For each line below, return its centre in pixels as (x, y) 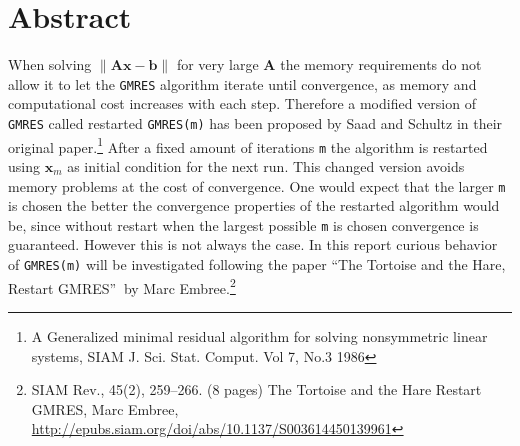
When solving (50, 64)
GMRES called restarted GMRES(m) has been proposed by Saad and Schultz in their (255, 122)
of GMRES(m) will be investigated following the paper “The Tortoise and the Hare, (257, 264)
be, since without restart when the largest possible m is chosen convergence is (243, 224)
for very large (217, 64)
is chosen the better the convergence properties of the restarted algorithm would (254, 205)
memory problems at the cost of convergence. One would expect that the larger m (257, 185)
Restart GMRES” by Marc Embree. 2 (122, 286)
